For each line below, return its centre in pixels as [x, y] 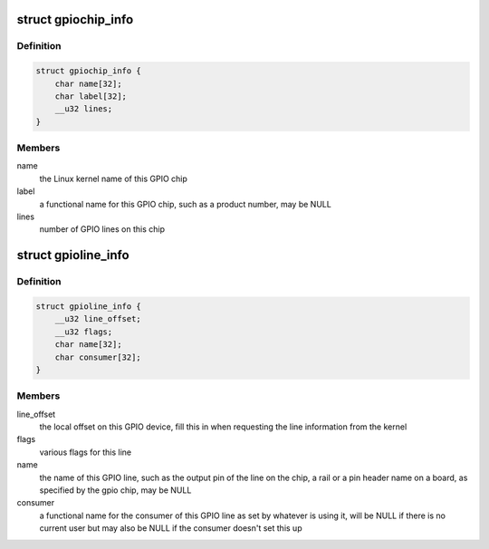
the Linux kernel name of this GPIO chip [113, 178]
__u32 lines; [84, 109]
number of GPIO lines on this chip [102, 229]
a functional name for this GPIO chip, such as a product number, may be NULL [186, 204]
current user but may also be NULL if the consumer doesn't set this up [171, 528]
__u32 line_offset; [98, 319]
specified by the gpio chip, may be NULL [115, 490]
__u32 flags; [84, 332]
